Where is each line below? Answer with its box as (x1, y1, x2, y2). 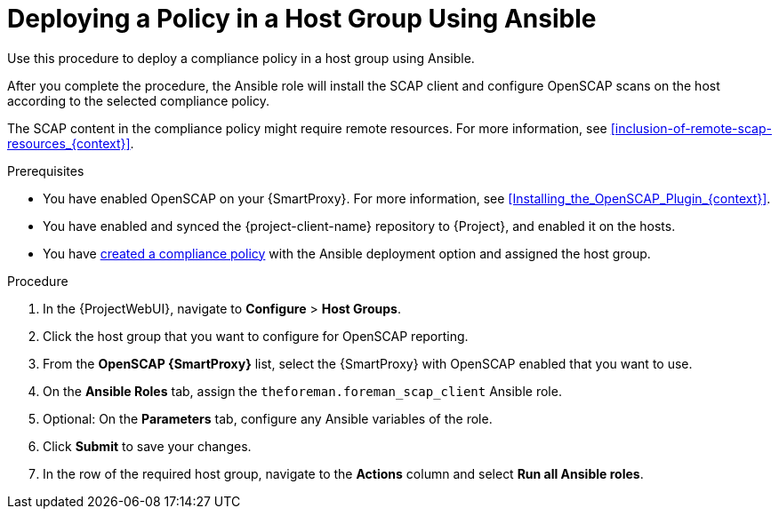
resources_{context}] (7, 135, 131, 151)
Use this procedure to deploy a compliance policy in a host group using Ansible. (7, 50, 475, 66)
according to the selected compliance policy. (7, 92, 269, 108)
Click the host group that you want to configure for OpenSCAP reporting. (43, 328, 469, 344)
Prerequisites (7, 163, 84, 179)
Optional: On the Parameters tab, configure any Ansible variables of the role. (43, 410, 493, 426)
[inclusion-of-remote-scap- (610, 120, 772, 136)
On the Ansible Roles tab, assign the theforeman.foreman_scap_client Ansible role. (43, 383, 562, 399)
